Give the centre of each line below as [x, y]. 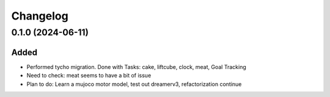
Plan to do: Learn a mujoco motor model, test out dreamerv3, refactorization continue [134, 84]
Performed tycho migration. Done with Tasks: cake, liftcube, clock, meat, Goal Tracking [137, 66]
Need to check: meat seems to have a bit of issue [89, 76]
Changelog [40, 16]
